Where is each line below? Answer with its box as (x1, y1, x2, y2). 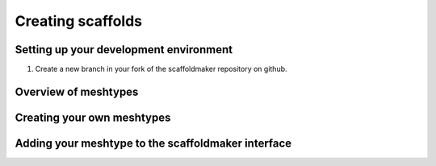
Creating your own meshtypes (15, 110, 171, 124)
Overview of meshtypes (15, 85, 139, 98)
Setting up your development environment (15, 43, 233, 56)
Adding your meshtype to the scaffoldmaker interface (15, 136, 292, 150)
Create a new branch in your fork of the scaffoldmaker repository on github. (35, 64, 287, 74)
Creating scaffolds (15, 12, 143, 30)
